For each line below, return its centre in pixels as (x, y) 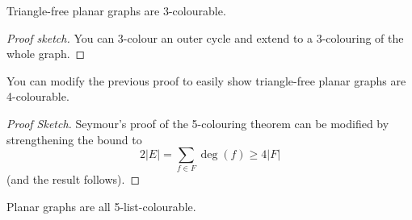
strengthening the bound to (74, 139)
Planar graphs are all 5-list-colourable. (101, 207)
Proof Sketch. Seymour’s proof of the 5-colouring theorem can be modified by (198, 123)
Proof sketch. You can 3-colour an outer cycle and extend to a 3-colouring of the (205, 37)
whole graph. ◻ (46, 54)
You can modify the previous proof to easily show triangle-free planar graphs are (206, 80)
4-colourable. (38, 96)
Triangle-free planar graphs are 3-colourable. (116, 10)
